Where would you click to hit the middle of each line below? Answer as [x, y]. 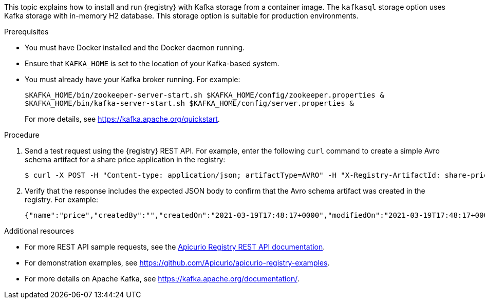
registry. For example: [61, 200]
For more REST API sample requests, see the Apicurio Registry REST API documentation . [175, 247]
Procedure [22, 135]
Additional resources [39, 231]
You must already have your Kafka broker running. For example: [133, 79]
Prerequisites [26, 32]
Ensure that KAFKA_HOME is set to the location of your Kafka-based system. [152, 63]
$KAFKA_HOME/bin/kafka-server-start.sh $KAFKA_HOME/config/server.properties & [189, 103]
